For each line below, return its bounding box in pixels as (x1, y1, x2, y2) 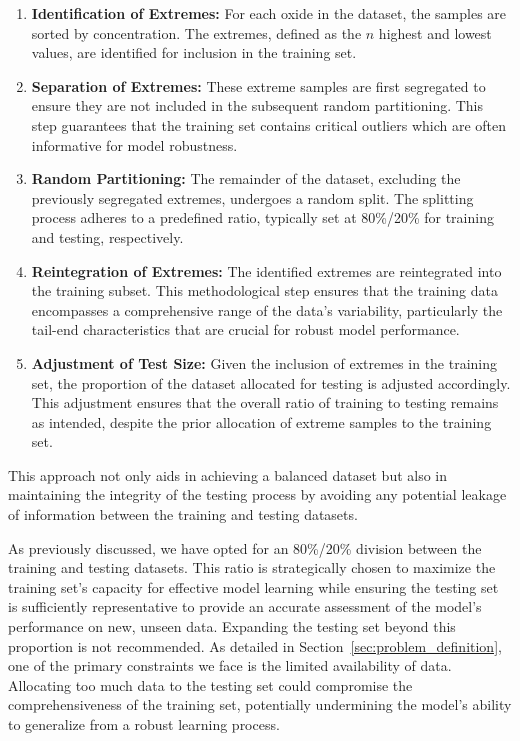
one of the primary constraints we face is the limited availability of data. (8, 655, 452, 676)
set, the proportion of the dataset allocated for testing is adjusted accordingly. (31, 372, 511, 393)
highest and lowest (378, 22, 492, 43)
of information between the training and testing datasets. (8, 504, 358, 525)
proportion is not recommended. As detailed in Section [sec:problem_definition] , (8, 635, 502, 656)
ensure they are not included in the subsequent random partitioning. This (31, 95, 484, 116)
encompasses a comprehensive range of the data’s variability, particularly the (31, 299, 503, 320)
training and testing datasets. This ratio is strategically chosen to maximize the (8, 557, 496, 578)
